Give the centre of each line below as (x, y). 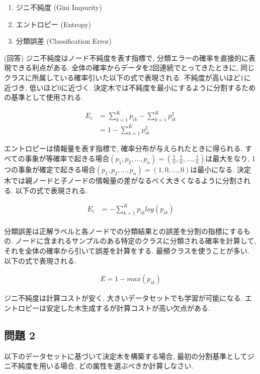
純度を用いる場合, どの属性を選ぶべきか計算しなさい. (106, 366)
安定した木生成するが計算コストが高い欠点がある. (128, 307)
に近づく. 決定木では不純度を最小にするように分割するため (158, 87)
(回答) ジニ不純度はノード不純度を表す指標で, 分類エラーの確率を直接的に (126, 57)
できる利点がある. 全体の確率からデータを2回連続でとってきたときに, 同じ (133, 68)
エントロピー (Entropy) (53, 24)
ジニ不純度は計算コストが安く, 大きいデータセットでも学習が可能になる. (123, 298)
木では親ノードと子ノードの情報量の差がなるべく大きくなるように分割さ (124, 180)
